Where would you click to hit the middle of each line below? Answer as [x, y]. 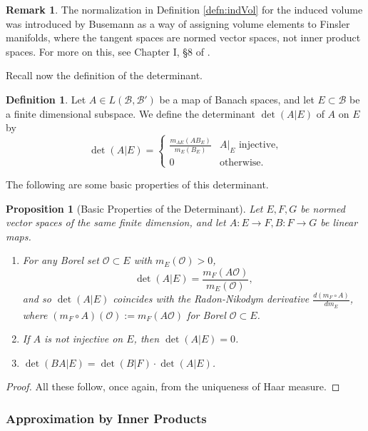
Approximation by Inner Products [106, 418]
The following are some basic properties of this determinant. [137, 184]
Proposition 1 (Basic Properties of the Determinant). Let [134, 208]
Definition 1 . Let [46, 99]
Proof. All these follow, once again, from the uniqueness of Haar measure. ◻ [173, 386]
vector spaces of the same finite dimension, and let [116, 222]
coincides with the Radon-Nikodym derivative [211, 299]
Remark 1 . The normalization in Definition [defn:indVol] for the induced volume [184, 9]
